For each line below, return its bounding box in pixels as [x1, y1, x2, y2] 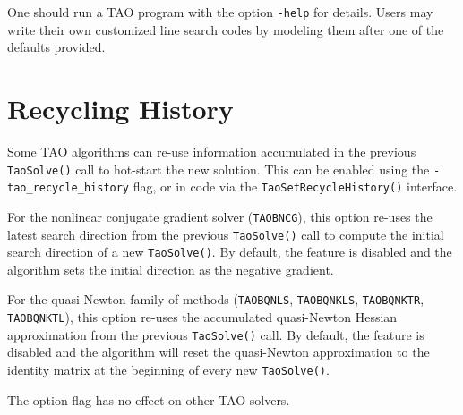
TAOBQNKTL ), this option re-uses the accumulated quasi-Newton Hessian [7, 308, 398, 326]
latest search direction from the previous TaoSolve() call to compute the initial [7, 224, 444, 243]
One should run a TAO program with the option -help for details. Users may [7, 3, 433, 21]
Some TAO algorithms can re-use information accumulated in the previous [7, 141, 416, 160]
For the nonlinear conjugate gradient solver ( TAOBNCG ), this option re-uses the [7, 207, 433, 225]
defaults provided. [7, 38, 106, 56]
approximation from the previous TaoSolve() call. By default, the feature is [7, 325, 424, 343]
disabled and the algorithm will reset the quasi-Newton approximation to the [7, 343, 430, 361]
